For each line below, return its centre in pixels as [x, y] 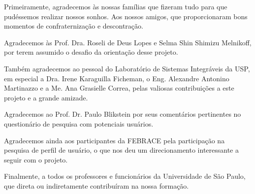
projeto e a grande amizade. [46, 97]
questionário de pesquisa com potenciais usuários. [79, 123]
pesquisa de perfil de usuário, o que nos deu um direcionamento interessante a [121, 150]
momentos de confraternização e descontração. [74, 26]
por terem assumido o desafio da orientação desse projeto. [91, 52]
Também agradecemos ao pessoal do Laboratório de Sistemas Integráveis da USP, [127, 68]
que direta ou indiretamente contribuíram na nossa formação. [96, 185]
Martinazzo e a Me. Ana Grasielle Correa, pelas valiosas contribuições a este [119, 88]
